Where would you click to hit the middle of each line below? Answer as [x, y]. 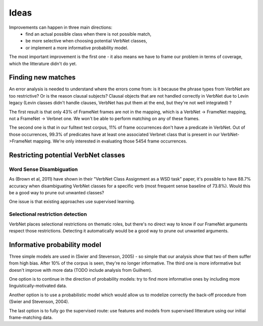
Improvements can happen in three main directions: [61, 27]
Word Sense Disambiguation [43, 169]
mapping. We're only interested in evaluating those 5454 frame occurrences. [110, 141]
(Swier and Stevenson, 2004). [39, 302]
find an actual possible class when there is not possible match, [88, 34]
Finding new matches [42, 77]
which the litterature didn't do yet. [43, 63]
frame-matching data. [31, 318]
